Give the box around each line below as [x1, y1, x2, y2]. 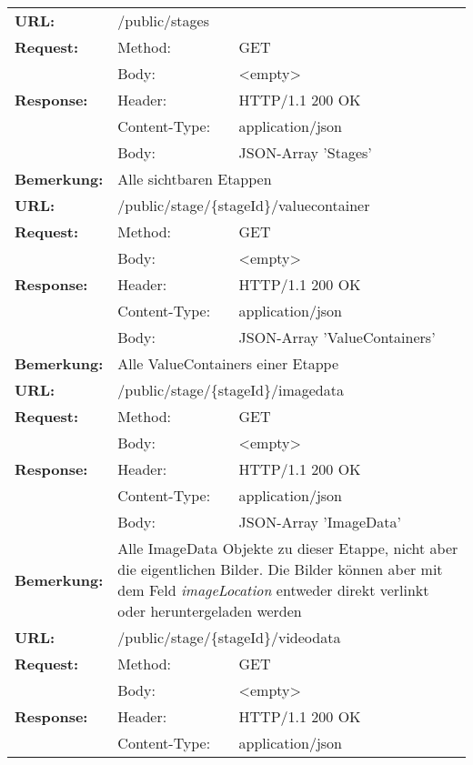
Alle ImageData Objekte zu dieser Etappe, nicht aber [117, 538, 458, 559]
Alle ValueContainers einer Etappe [117, 353, 338, 374]
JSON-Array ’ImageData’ [238, 511, 401, 532]
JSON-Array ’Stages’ [238, 142, 372, 163]
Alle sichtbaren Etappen [117, 168, 272, 189]
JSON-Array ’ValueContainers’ [238, 327, 436, 347]
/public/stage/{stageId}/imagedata [117, 379, 344, 400]
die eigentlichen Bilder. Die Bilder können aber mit [117, 559, 443, 579]
